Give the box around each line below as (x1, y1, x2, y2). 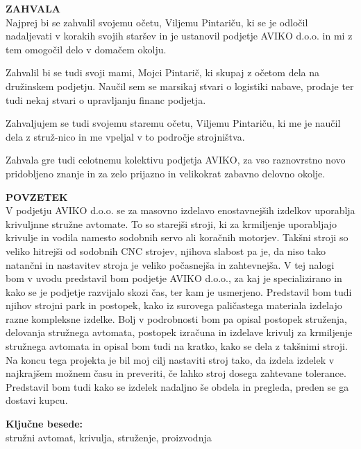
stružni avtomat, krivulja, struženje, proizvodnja (6, 430, 212, 444)
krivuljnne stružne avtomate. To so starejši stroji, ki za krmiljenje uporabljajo (6, 216, 337, 231)
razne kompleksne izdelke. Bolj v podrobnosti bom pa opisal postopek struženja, (6, 311, 347, 326)
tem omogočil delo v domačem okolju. (6, 42, 167, 56)
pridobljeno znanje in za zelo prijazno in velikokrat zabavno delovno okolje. (6, 166, 326, 180)
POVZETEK (6, 189, 68, 204)
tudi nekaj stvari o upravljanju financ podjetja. (6, 92, 206, 107)
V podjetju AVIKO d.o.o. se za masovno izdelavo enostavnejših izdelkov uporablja (6, 203, 355, 218)
